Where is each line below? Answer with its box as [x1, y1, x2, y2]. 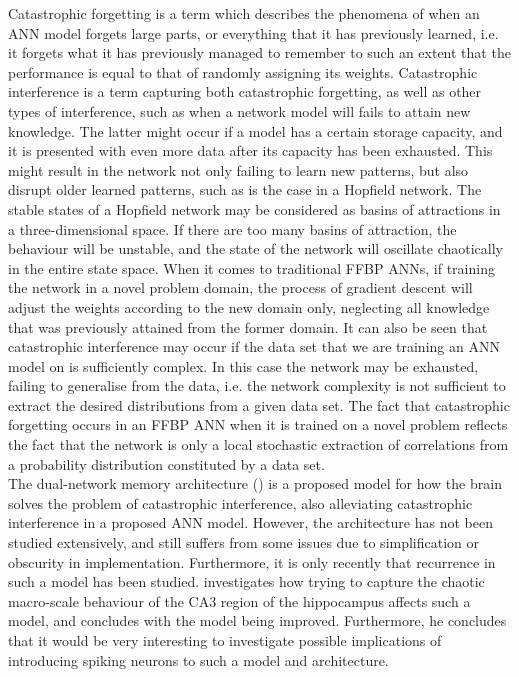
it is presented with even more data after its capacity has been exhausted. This [8, 140, 493, 161]
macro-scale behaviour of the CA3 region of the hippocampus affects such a [8, 590, 471, 611]
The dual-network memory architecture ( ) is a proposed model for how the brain [8, 473, 502, 494]
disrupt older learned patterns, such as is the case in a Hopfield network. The [8, 179, 482, 200]
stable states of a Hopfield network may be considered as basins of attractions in [8, 198, 501, 219]
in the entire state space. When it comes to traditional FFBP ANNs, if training [8, 257, 495, 278]
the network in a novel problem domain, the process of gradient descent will [8, 277, 473, 298]
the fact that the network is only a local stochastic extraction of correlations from [8, 434, 509, 455]
